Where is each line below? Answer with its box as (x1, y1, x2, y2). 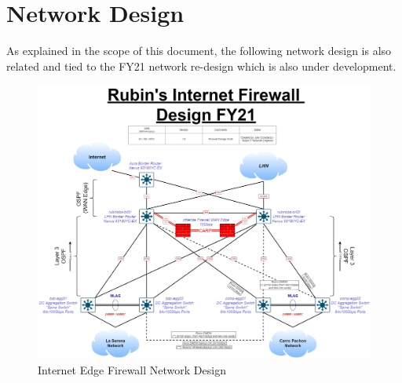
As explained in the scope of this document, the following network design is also (6, 42, 392, 59)
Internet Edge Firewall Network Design (38, 361, 226, 378)
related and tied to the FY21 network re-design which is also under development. (6, 57, 397, 74)
